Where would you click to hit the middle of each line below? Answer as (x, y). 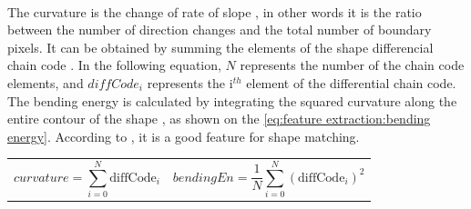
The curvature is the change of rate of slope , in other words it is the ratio (215, 11)
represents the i (190, 82)
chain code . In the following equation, (114, 65)
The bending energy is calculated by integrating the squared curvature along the (232, 100)
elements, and (46, 82)
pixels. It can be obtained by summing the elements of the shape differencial (220, 47)
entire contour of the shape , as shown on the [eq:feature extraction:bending (219, 119)
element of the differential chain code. (351, 82)
